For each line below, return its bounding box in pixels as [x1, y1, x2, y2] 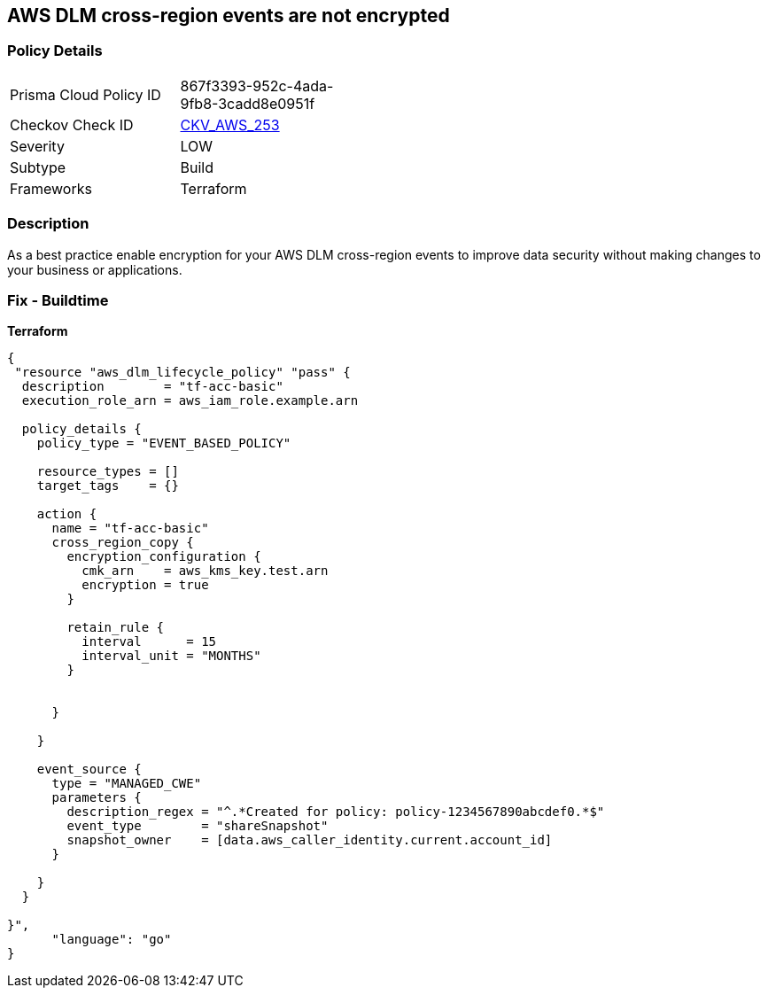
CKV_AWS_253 [180, 115, 280, 134]
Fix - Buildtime [7, 291, 109, 309]
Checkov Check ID [10, 115, 134, 134]
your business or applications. [7, 261, 182, 277]
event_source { [36, 762, 142, 777]
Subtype [10, 158, 66, 176]
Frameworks [10, 179, 92, 198]
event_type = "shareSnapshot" [66, 819, 329, 834]
